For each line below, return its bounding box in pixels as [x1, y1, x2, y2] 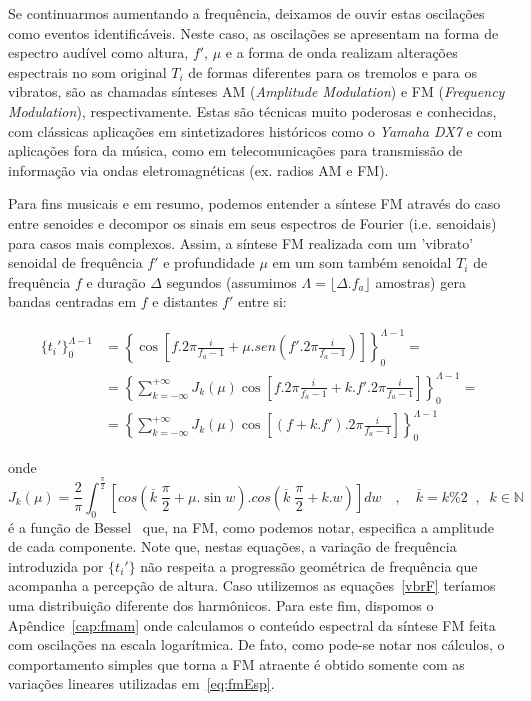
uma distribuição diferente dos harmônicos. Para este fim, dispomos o [8, 595, 434, 616]
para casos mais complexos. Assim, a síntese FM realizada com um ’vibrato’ [8, 232, 474, 253]
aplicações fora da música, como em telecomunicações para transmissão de [8, 140, 463, 161]
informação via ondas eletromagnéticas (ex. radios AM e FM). [8, 159, 389, 180]
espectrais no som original [8, 61, 167, 82]
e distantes [152, 291, 218, 312]
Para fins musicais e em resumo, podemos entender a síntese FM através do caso [8, 193, 501, 214]
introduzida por [8, 555, 104, 576]
